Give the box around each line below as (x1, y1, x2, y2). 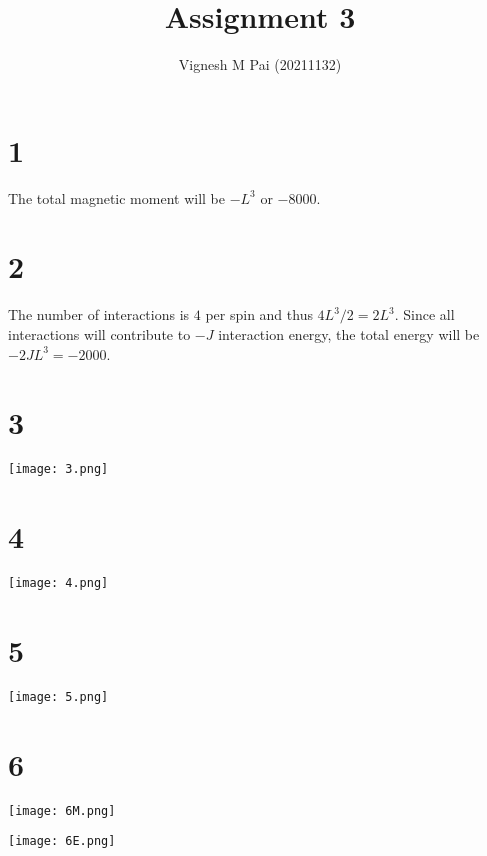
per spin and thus (205, 304, 313, 325)
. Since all (394, 304, 455, 325)
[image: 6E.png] (8, 834, 116, 849)
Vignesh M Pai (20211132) (178, 54, 342, 75)
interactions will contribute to (8, 323, 191, 344)
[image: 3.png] (8, 462, 109, 477)
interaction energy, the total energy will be (218, 323, 480, 344)
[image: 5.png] (8, 689, 109, 704)
